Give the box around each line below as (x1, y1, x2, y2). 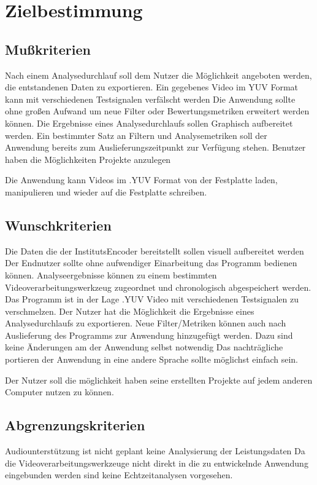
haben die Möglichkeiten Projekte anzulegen (5, 152, 171, 165)
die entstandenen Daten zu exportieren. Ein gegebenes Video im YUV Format (5, 81, 299, 93)
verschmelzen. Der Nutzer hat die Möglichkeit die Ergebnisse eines (5, 304, 254, 317)
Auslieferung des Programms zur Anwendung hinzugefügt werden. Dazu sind (5, 328, 293, 341)
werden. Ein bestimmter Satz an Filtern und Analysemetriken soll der (5, 128, 267, 141)
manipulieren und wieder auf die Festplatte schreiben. (5, 185, 207, 198)
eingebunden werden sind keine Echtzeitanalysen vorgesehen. (5, 468, 233, 481)
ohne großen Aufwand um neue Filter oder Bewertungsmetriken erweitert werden (5, 104, 310, 117)
